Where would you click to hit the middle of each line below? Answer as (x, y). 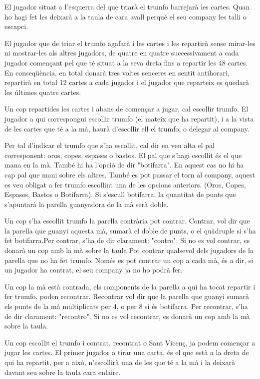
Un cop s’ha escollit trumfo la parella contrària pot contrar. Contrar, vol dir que (127, 221)
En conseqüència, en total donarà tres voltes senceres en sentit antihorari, (117, 72)
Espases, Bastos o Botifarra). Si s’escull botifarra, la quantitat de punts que (120, 194)
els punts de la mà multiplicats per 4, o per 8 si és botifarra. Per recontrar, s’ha (126, 306)
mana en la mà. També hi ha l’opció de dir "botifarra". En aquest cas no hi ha (124, 165)
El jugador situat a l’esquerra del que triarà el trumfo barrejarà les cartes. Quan (127, 6)
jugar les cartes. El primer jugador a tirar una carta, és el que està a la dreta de (127, 352)
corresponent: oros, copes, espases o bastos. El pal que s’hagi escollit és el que (123, 155)
